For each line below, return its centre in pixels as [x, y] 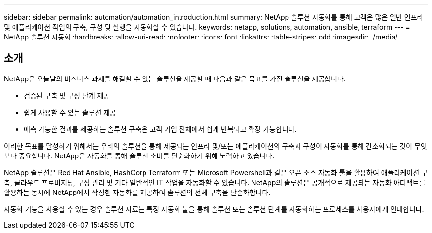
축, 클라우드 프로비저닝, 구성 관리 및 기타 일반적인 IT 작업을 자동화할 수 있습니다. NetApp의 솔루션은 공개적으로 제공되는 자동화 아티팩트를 [215, 182]
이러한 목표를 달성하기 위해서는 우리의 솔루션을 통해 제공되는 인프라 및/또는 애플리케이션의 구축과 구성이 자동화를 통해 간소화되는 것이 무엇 [216, 146]
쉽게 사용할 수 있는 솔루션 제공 [70, 112]
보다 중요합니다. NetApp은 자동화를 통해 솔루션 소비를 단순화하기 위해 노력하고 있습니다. [139, 155]
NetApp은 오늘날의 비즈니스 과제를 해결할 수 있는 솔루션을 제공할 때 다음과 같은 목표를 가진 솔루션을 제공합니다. [175, 78]
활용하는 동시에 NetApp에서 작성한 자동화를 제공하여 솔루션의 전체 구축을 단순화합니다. [137, 192]
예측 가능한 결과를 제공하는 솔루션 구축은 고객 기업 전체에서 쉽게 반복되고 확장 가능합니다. [160, 129]
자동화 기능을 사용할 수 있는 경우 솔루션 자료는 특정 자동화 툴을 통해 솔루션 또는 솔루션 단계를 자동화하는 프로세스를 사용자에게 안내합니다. [214, 209]
